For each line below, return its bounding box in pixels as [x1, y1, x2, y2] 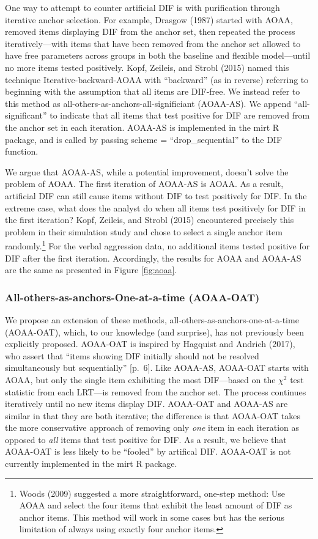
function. [5, 145, 39, 158]
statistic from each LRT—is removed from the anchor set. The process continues [5, 385, 306, 398]
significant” [5, 109, 47, 122]
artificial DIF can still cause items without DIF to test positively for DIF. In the [5, 189, 307, 202]
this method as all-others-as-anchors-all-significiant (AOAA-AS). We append [5, 97, 291, 109]
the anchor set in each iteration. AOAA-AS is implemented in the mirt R [5, 120, 279, 133]
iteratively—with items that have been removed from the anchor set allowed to [5, 37, 301, 50]
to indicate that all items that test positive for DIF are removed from [50, 109, 310, 122]
